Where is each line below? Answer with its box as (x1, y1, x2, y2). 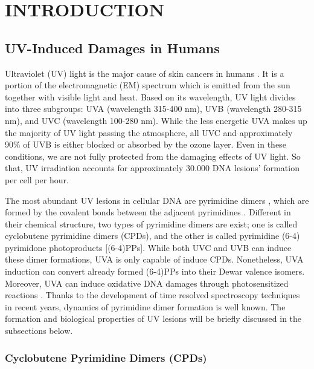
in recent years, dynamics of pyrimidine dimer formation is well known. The (5, 300, 286, 313)
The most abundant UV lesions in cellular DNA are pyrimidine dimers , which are (5, 194, 309, 206)
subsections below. (5, 324, 73, 337)
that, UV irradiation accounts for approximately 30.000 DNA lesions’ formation (5, 162, 300, 174)
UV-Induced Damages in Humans (5, 38, 220, 57)
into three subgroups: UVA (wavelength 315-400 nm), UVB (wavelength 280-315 (5, 102, 302, 115)
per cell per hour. (5, 173, 69, 186)
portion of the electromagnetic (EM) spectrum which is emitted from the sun (5, 79, 290, 91)
